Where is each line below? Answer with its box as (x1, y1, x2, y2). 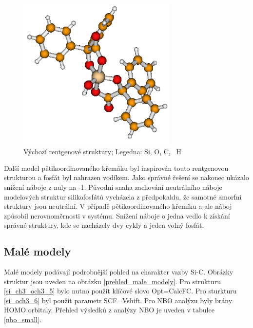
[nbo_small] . (4, 314, 41, 325)
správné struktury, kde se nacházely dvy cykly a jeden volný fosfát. (4, 220, 204, 230)
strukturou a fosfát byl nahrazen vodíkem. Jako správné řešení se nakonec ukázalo (4, 172, 249, 182)
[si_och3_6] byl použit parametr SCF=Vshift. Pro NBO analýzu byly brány (4, 295, 233, 305)
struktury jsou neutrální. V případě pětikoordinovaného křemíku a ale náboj (4, 201, 232, 211)
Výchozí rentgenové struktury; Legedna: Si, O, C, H (23, 146, 181, 157)
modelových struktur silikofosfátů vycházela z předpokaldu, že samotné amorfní (4, 191, 242, 201)
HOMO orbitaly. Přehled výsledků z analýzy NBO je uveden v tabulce (4, 305, 214, 315)
